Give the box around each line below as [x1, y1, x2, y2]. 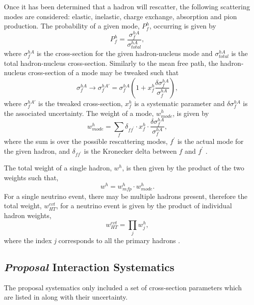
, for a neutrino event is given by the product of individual [56, 200, 232, 211]
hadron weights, [4, 210, 51, 221]
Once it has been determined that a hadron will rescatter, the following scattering [4, 1, 250, 11]
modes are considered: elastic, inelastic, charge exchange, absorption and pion [4, 11, 237, 21]
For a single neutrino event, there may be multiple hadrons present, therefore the [4, 191, 248, 201]
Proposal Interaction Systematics [4, 259, 175, 274]
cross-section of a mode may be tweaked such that [28, 67, 179, 78]
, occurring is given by [149, 21, 216, 31]
